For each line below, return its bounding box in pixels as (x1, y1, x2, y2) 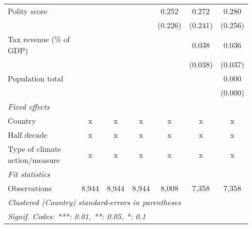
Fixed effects (8, 101, 50, 112)
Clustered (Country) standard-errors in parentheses (8, 196, 181, 208)
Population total (8, 73, 63, 84)
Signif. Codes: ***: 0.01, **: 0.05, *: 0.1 (8, 211, 146, 222)
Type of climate (8, 143, 62, 154)
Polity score (8, 5, 47, 16)
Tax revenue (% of (8, 33, 70, 45)
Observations (8, 182, 52, 194)
